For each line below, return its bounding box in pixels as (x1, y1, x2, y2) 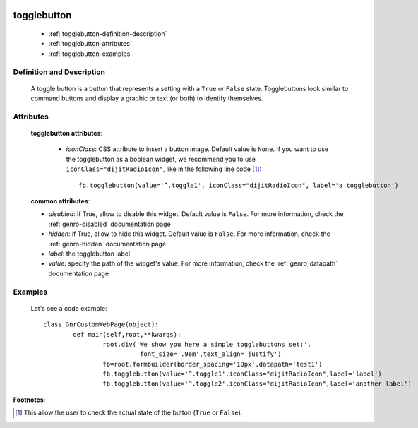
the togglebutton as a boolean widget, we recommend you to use (66, 155, 256, 163)
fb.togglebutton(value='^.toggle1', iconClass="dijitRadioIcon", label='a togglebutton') (78, 181, 399, 189)
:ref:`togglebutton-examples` (48, 49, 133, 58)
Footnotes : (13, 396, 46, 404)
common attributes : (30, 197, 90, 206)
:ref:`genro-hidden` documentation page (48, 239, 166, 248)
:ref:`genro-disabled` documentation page (48, 220, 171, 228)
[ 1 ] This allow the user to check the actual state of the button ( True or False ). (15, 408, 243, 417)
